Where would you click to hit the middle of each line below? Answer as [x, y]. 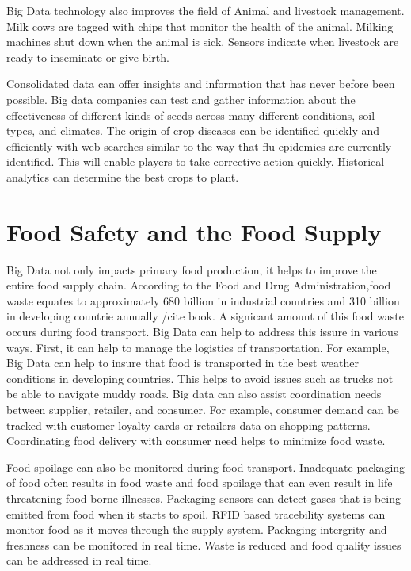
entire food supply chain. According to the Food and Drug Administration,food [199, 285]
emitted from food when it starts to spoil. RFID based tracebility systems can [196, 514]
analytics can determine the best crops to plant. [123, 176]
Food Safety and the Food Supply [194, 231]
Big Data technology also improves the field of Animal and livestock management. [205, 10]
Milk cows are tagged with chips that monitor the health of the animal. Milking [200, 26]
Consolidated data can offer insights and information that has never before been [201, 84]
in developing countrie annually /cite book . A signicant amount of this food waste [205, 316]
